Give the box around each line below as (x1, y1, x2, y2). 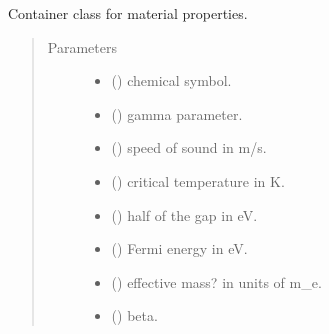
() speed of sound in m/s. (111, 137, 267, 158)
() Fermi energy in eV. (111, 238, 248, 259)
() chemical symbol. (111, 70, 232, 91)
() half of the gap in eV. (111, 204, 258, 225)
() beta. (111, 305, 158, 326)
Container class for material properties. (8, 3, 248, 23)
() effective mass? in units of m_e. (111, 271, 322, 292)
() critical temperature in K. (111, 170, 285, 191)
